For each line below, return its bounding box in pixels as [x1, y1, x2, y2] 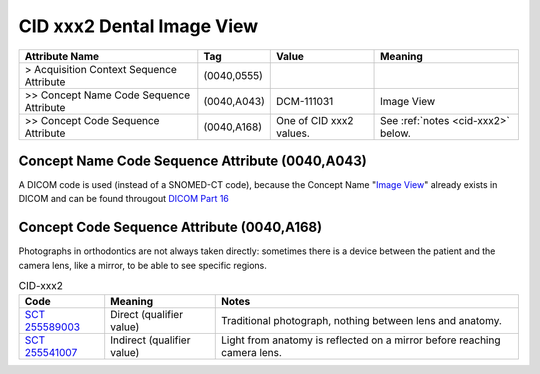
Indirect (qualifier [110, 333, 191, 347]
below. [380, 126, 411, 140]
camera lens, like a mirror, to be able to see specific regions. [18, 259, 267, 271]
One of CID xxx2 [276, 113, 354, 127]
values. [276, 126, 310, 140]
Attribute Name [24, 49, 100, 63]
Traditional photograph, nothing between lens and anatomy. [221, 313, 502, 327]
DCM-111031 [276, 94, 334, 108]
